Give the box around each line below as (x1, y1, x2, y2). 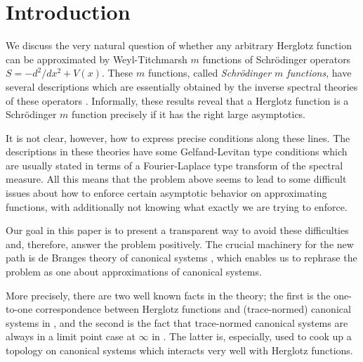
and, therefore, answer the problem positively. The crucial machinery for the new (6, 236, 354, 251)
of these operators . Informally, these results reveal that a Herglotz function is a (6, 93, 349, 108)
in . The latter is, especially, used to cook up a (152, 329, 352, 344)
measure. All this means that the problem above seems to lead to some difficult (6, 172, 347, 186)
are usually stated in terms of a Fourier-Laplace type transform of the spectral (6, 157, 343, 172)
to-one (6, 302, 33, 316)
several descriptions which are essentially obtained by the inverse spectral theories (6, 79, 358, 93)
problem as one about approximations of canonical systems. (6, 264, 262, 279)
